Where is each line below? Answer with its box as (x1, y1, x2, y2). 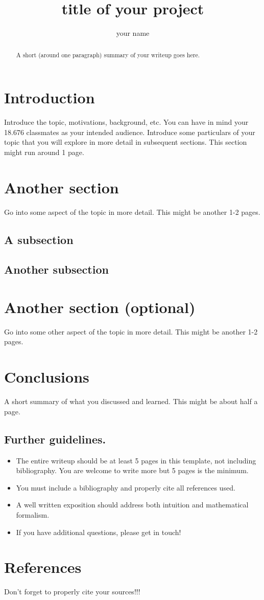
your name (116, 28, 150, 38)
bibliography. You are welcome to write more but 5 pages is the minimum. (16, 465, 249, 476)
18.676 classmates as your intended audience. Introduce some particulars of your (4, 126, 255, 137)
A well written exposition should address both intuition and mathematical (16, 499, 249, 510)
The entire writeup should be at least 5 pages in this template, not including (16, 455, 256, 465)
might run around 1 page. (4, 146, 84, 157)
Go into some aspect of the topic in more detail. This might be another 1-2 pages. (4, 206, 260, 217)
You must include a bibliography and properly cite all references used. (16, 482, 235, 493)
